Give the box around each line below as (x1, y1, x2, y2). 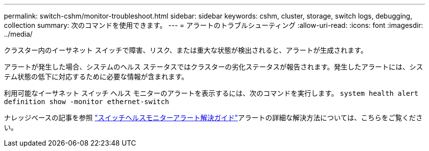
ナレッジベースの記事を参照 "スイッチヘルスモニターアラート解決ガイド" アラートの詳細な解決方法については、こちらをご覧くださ (4, 113, 423, 122)
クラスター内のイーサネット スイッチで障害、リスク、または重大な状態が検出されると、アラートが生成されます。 (4, 46, 368, 54)
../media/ (4, 30, 33, 38)
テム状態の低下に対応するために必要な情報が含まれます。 (4, 72, 189, 81)
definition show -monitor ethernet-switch (4, 98, 169, 106)
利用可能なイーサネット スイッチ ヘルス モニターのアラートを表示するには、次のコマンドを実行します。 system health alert (4, 89, 419, 97)
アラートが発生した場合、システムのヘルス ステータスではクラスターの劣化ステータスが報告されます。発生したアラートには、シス (4, 63, 423, 71)
